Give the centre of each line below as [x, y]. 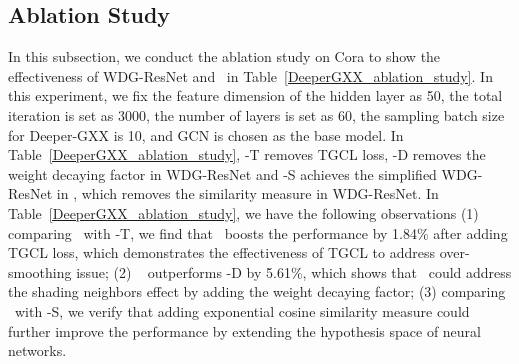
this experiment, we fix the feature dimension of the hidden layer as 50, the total [255, 95]
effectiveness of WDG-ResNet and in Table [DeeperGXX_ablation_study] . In [250, 75]
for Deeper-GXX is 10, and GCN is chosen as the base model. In [206, 134]
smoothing [40, 271]
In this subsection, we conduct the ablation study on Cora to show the [224, 56]
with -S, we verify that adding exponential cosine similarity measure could [242, 310]
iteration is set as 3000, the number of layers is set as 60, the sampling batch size [256, 114]
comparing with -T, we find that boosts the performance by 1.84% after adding [258, 232]
